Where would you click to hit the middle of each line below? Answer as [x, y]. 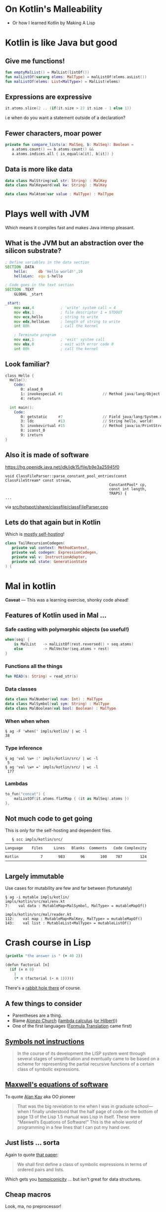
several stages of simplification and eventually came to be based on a [88, 1058]
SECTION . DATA [20, 267]
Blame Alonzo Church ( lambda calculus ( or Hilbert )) [65, 1021]
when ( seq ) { [17, 640]
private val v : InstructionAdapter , [49, 557]
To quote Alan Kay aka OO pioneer [40, 1096]
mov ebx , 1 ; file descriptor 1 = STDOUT [68, 312]
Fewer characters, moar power [54, 133]
